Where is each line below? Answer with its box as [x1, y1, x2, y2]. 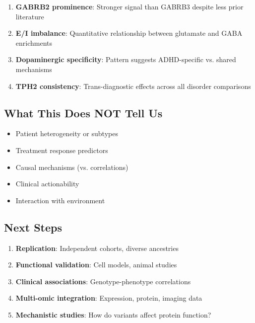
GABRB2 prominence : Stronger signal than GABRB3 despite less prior [15, 1, 244, 11]
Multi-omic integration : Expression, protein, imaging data [15, 293, 202, 303]
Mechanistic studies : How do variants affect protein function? [15, 309, 211, 320]
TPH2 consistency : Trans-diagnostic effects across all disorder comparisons [15, 81, 251, 91]
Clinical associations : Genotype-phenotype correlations [15, 276, 191, 286]
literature [15, 11, 44, 21]
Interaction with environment [15, 195, 105, 205]
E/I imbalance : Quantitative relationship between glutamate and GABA [15, 28, 243, 38]
